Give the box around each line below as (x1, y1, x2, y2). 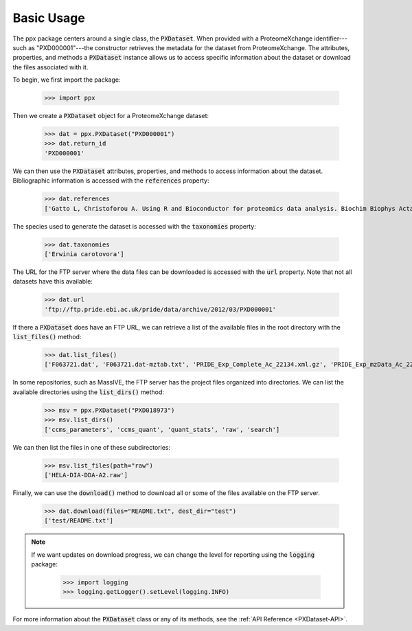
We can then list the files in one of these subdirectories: (12, 443, 171, 451)
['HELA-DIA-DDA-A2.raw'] (44, 471, 128, 479)
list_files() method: (12, 333, 82, 341)
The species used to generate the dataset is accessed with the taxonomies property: (12, 222, 257, 230)
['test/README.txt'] (44, 517, 113, 525)
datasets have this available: (12, 277, 93, 286)
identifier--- (314, 34, 348, 43)
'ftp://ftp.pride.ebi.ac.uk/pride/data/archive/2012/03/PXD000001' (44, 306, 277, 313)
